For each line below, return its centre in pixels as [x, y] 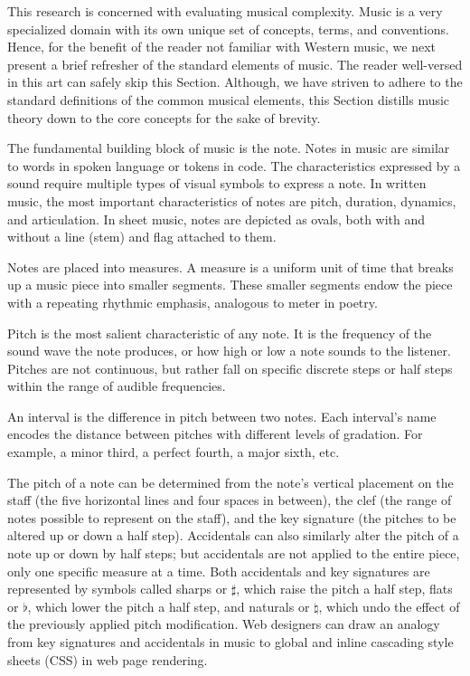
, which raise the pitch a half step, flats [344, 589]
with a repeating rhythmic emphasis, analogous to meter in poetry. [193, 302]
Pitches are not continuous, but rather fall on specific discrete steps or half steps [230, 368]
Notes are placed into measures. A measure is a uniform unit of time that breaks [230, 267]
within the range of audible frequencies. [117, 386]
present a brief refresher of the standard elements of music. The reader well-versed [235, 64]
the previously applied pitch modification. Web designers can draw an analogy [224, 624]
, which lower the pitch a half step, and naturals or [169, 606]
